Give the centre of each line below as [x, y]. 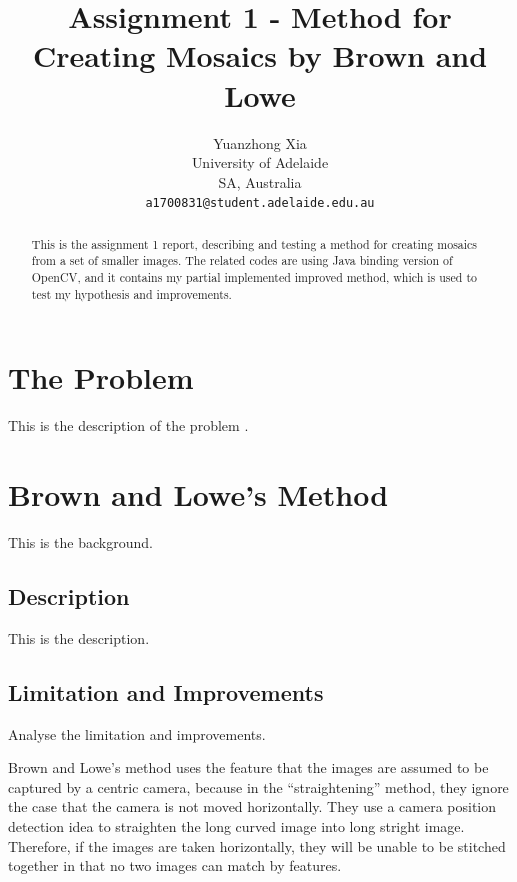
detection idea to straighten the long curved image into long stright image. [236, 825]
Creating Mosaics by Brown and [260, 55]
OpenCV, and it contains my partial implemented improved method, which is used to [254, 277]
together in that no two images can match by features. [175, 865]
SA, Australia [260, 181]
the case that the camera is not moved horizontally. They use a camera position [252, 806]
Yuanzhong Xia [260, 142]
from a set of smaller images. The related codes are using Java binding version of [242, 260]
